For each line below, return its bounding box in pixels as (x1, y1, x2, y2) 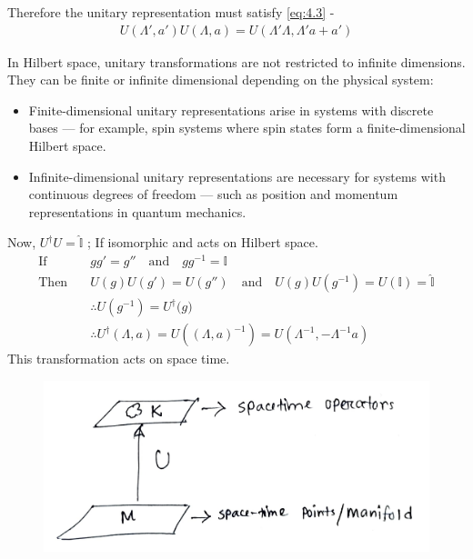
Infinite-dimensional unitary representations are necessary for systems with (28, 166, 446, 185)
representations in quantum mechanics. (28, 202, 247, 221)
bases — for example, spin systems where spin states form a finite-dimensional (28, 118, 466, 137)
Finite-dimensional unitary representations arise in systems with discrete (28, 100, 434, 119)
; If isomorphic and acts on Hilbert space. (87, 233, 318, 252)
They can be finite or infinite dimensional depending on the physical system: (7, 70, 434, 89)
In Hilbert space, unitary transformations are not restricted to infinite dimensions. (7, 52, 466, 71)
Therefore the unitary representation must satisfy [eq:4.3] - (7, 3, 335, 21)
